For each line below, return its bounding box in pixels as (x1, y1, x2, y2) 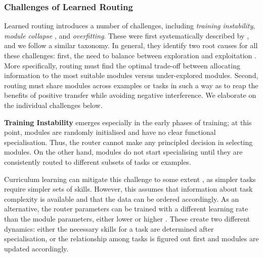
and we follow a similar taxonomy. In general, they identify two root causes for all (4, 40, 258, 51)
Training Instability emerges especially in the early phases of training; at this (4, 117, 252, 127)
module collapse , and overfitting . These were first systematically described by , (4, 30, 249, 41)
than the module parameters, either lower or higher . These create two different (4, 213, 250, 224)
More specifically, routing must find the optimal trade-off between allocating (4, 60, 240, 70)
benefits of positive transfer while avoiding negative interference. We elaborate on (4, 90, 256, 100)
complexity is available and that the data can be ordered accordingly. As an (4, 193, 239, 204)
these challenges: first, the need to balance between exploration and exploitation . (4, 50, 256, 60)
